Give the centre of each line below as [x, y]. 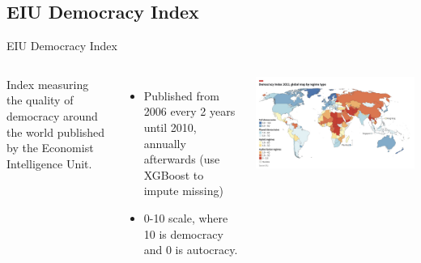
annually [165, 143]
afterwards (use [182, 159]
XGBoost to [174, 174]
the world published [56, 131]
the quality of [40, 100]
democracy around [52, 115]
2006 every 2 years [189, 111]
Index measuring [48, 84]
